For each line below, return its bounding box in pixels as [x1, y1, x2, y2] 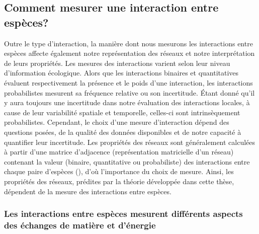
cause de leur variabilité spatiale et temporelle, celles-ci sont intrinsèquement [4, 107, 240, 117]
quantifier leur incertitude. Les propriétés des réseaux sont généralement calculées [4, 136, 255, 147]
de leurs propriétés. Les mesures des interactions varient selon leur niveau [4, 57, 230, 68]
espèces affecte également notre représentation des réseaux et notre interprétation [4, 48, 255, 58]
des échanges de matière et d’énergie [4, 218, 156, 231]
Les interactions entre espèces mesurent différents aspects [4, 207, 243, 220]
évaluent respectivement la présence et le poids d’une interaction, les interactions [4, 77, 253, 88]
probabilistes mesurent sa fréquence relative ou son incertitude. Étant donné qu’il [4, 87, 255, 98]
